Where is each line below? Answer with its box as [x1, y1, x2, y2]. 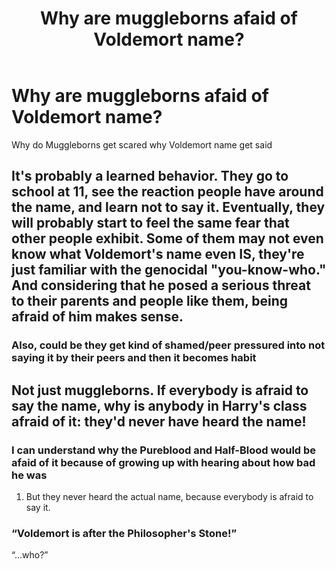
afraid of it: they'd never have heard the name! [11, 413, 307, 430]
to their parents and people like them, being [11, 293, 289, 310]
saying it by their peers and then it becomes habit [11, 351, 257, 365]
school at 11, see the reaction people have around [11, 183, 324, 201]
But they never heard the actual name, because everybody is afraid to [25, 490, 314, 502]
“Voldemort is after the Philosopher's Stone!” [11, 526, 238, 540]
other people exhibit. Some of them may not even [11, 230, 324, 247]
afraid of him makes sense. [11, 308, 184, 326]
